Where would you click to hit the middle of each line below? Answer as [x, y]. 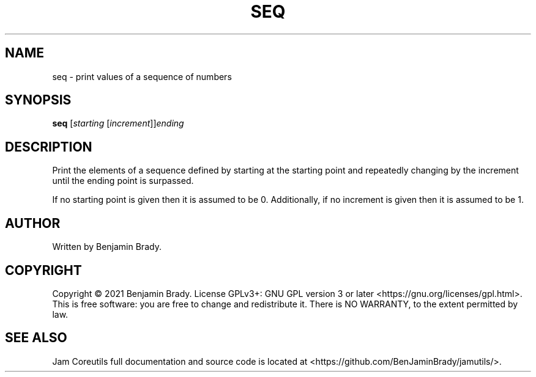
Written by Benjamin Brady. [107, 247]
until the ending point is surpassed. [123, 181]
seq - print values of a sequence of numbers [142, 76]
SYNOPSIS [38, 100]
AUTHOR [33, 223]
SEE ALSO [36, 338]
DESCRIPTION [49, 147]
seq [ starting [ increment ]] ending [118, 123]
